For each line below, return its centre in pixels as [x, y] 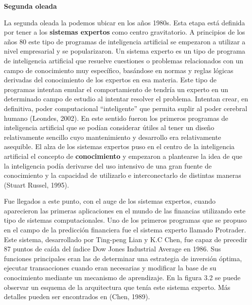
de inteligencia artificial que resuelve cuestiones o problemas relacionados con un [124, 60]
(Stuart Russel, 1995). [36, 184]
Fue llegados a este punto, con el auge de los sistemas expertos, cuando [110, 201]
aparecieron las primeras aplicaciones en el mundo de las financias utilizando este [125, 210]
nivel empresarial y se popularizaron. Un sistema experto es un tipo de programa [125, 51]
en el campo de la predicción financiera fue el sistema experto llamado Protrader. [125, 230]
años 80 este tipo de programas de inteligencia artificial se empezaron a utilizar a [125, 41]
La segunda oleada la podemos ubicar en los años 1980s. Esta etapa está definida [125, 22]
